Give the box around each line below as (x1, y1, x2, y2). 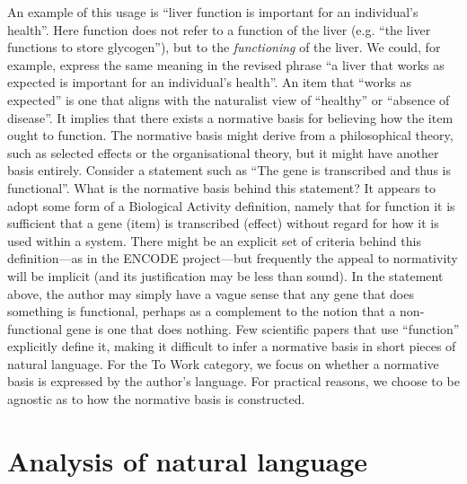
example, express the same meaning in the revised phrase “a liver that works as (7, 55, 445, 74)
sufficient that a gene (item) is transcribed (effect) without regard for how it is (7, 214, 439, 233)
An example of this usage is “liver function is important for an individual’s (7, 3, 419, 21)
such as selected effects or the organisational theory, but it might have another (7, 143, 439, 162)
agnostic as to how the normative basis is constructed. (7, 390, 305, 409)
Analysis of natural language (7, 442, 368, 479)
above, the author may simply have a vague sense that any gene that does (7, 284, 414, 303)
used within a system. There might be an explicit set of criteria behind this (7, 231, 421, 250)
